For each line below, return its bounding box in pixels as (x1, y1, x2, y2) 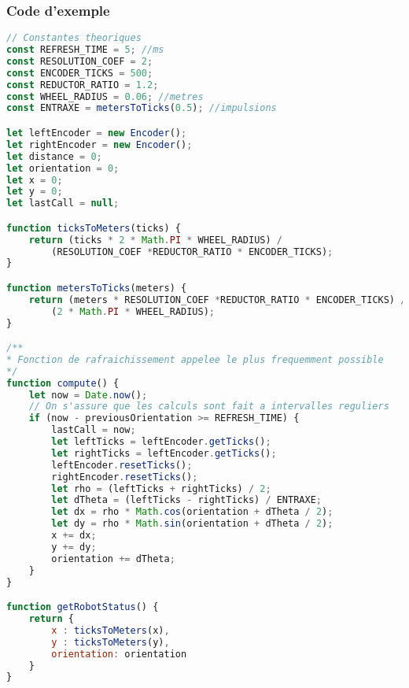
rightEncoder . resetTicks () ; (51, 471, 198, 483)
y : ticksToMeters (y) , (51, 636, 170, 648)
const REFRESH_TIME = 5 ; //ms (6, 44, 164, 56)
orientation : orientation (51, 648, 187, 660)
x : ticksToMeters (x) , (51, 624, 170, 636)
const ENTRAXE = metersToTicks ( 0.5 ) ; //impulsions (6, 102, 277, 114)
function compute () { (6, 377, 120, 389)
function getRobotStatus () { (6, 601, 159, 613)
